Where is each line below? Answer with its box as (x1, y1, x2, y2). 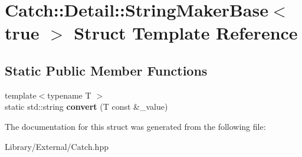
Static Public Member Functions (5, 61, 208, 79)
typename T (47, 89, 91, 101)
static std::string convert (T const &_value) (5, 100, 168, 113)
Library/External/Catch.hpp (5, 140, 109, 152)
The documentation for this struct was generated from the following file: (5, 120, 266, 132)
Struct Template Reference (74, 21, 298, 45)
